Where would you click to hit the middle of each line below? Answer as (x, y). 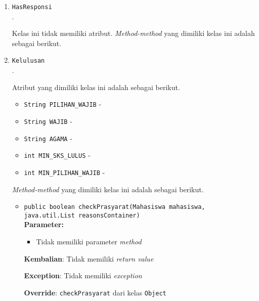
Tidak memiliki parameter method (89, 242)
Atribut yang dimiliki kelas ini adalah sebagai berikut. (96, 87)
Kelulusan (28, 61)
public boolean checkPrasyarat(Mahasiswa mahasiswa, (115, 207)
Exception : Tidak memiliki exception (83, 275)
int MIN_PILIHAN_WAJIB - (64, 172)
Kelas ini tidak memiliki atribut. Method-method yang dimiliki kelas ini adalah (133, 33)
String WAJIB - (48, 121)
